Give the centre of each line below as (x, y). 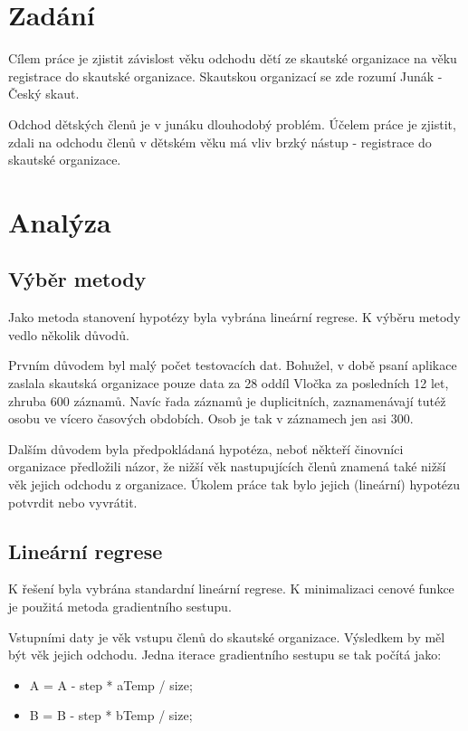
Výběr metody (77, 279)
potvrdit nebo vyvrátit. (73, 502)
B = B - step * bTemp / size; (111, 715)
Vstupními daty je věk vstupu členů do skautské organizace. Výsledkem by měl (227, 636)
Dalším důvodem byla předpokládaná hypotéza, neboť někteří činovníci (206, 448)
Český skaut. (44, 94)
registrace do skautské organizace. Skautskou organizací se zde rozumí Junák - (225, 76)
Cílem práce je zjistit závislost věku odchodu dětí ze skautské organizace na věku (233, 58)
